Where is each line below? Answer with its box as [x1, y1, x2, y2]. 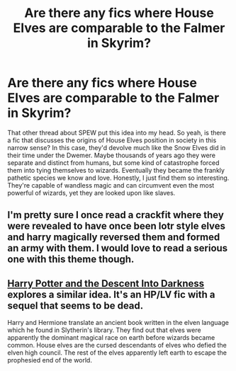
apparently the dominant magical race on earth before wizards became [7, 333, 215, 342]
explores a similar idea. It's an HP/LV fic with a [7, 288, 215, 300]
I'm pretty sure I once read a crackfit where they [7, 209, 225, 221]
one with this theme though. [7, 253, 135, 266]
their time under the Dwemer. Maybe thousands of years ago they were [7, 151, 216, 159]
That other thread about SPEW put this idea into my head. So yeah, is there [7, 128, 227, 137]
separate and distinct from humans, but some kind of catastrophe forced [7, 158, 220, 167]
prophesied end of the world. [7, 356, 92, 365]
